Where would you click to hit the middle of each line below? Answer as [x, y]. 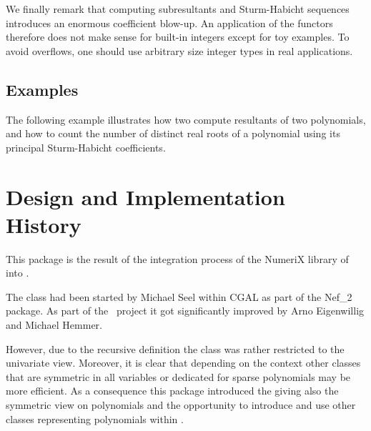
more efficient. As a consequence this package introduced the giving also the [172, 391]
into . [18, 273]
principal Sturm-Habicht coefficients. [86, 147]
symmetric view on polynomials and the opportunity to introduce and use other [181, 405]
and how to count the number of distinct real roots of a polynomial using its [173, 133]
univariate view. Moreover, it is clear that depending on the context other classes [183, 363]
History [44, 224]
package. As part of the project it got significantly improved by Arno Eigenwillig [185, 311]
